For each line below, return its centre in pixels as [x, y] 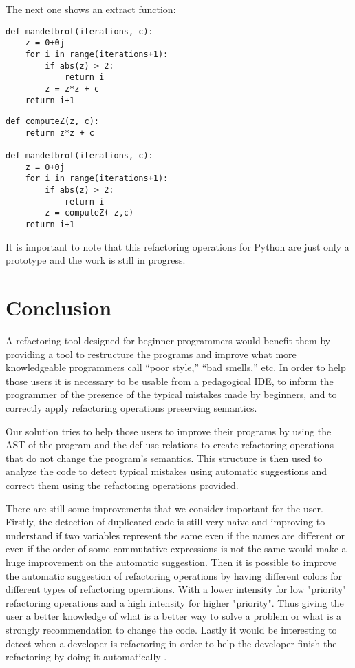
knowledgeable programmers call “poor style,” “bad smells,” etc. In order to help [176, 367]
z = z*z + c [72, 88]
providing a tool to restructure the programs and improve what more [151, 354]
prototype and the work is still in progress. [96, 260]
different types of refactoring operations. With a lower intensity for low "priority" [176, 589]
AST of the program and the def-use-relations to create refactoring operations [170, 445]
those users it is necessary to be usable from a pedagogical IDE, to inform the [170, 380]
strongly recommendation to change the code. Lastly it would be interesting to [171, 629]
